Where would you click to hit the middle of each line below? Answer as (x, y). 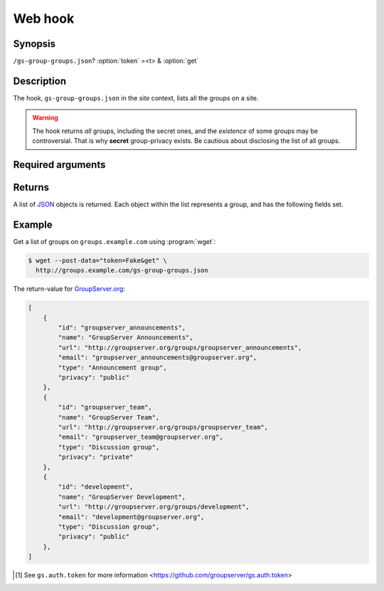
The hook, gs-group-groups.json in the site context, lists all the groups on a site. (136, 98)
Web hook (44, 18)
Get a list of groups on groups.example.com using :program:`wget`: (114, 241)
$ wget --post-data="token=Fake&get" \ (97, 260)
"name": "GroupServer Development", (122, 497)
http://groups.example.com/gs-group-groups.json (122, 271)
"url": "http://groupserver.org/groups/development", (154, 507)
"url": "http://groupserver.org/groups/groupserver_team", (163, 427)
